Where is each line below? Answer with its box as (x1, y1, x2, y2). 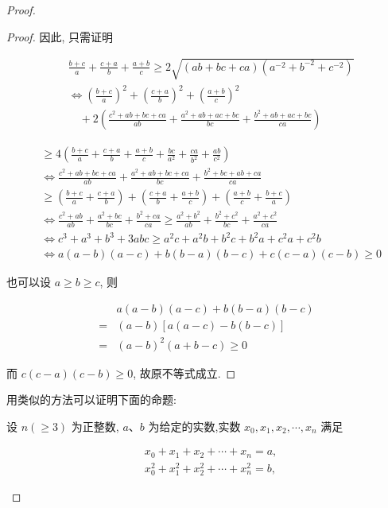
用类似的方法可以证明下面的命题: (6, 391, 177, 408)
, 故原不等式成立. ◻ (133, 364, 236, 381)
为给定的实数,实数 (148, 417, 241, 434)
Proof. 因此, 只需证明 (6, 28, 114, 45)
